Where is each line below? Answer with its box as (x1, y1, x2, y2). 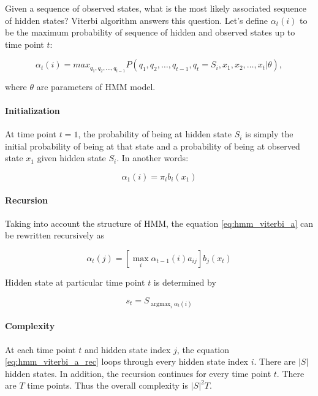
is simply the (245, 128, 293, 140)
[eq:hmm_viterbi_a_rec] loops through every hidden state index (5, 355, 249, 368)
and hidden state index (84, 343, 171, 356)
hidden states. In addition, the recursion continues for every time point (5, 367, 271, 379)
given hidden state (37, 151, 106, 164)
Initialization (5, 104, 60, 116)
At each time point (5, 343, 76, 356)
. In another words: (116, 151, 189, 164)
